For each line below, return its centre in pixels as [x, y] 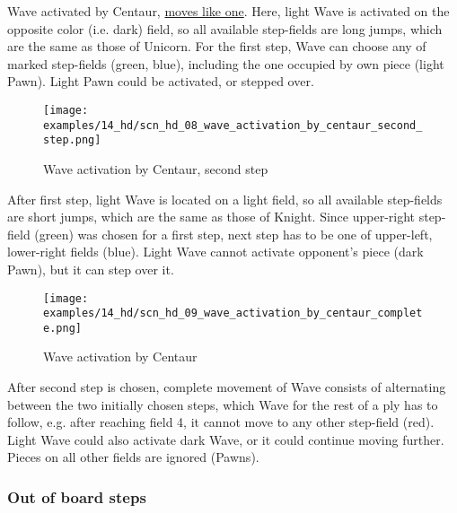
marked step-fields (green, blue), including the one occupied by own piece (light [226, 63]
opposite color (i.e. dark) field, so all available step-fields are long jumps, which [225, 28]
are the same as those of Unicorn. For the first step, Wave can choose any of [217, 46]
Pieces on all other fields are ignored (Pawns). [133, 457]
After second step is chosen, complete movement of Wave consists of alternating [227, 387]
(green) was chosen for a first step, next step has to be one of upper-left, [233, 234]
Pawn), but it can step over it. [91, 269]
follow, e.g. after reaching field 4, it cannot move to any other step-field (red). [221, 422]
